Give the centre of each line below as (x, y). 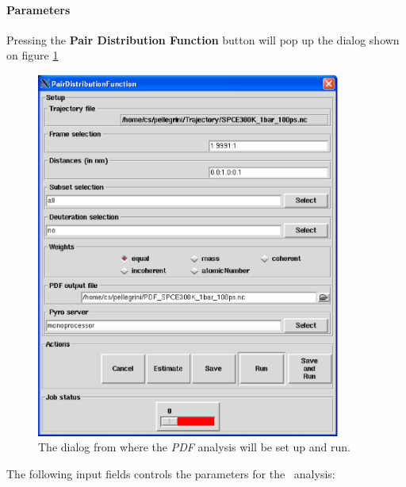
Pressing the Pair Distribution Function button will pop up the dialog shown (203, 39)
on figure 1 (33, 55)
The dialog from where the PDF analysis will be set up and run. (194, 447)
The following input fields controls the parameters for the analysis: (171, 474)
